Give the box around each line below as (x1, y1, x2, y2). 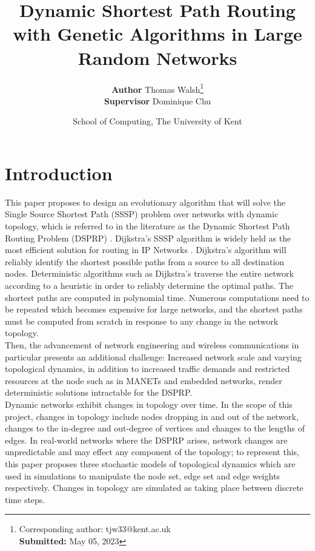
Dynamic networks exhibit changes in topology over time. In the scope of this (5, 397, 293, 410)
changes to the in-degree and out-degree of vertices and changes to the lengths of (5, 422, 305, 434)
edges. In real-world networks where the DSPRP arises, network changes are (5, 433, 288, 446)
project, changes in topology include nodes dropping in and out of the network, (5, 410, 299, 422)
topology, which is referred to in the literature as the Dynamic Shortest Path (5, 220, 290, 232)
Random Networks (78, 45, 237, 70)
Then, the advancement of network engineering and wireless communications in (5, 339, 299, 351)
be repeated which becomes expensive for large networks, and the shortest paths (5, 303, 303, 316)
